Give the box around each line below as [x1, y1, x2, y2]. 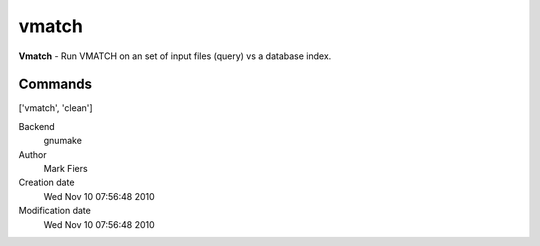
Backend [18, 120, 55, 132]
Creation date [18, 176, 75, 189]
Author [18, 148, 47, 160]
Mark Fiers [43, 163, 89, 175]
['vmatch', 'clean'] [18, 102, 94, 114]
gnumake [43, 135, 82, 147]
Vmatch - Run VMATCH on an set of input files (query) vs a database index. [18, 50, 332, 62]
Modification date [18, 205, 92, 217]
